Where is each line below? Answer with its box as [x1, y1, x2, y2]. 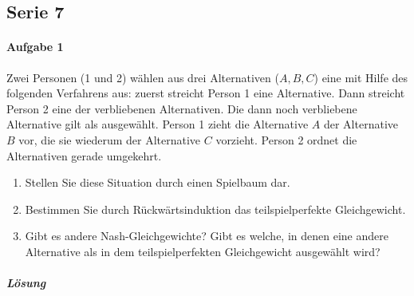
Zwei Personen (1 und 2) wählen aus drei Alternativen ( [6, 69, 279, 85]
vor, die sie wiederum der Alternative [18, 131, 201, 148]
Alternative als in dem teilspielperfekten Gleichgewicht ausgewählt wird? [25, 243, 380, 259]
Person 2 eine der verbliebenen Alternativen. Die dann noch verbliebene [6, 100, 357, 116]
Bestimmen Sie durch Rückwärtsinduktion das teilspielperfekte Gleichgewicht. [25, 200, 406, 217]
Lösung [6, 274, 46, 291]
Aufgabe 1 [6, 38, 64, 55]
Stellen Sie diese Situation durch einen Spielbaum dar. [25, 174, 290, 191]
